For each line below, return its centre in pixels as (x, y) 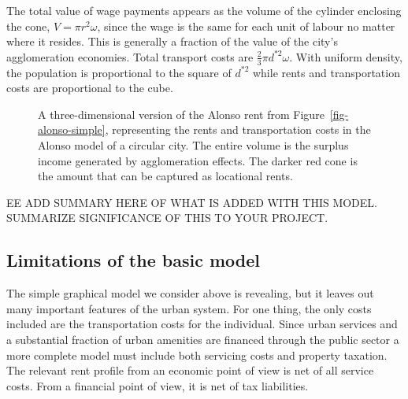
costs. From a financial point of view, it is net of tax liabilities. (158, 385)
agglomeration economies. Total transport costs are (130, 56)
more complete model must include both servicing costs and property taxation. (197, 355)
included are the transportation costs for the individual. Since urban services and (202, 324)
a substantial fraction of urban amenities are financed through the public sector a (203, 339)
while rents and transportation (326, 72)
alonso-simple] (72, 129)
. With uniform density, (346, 56)
